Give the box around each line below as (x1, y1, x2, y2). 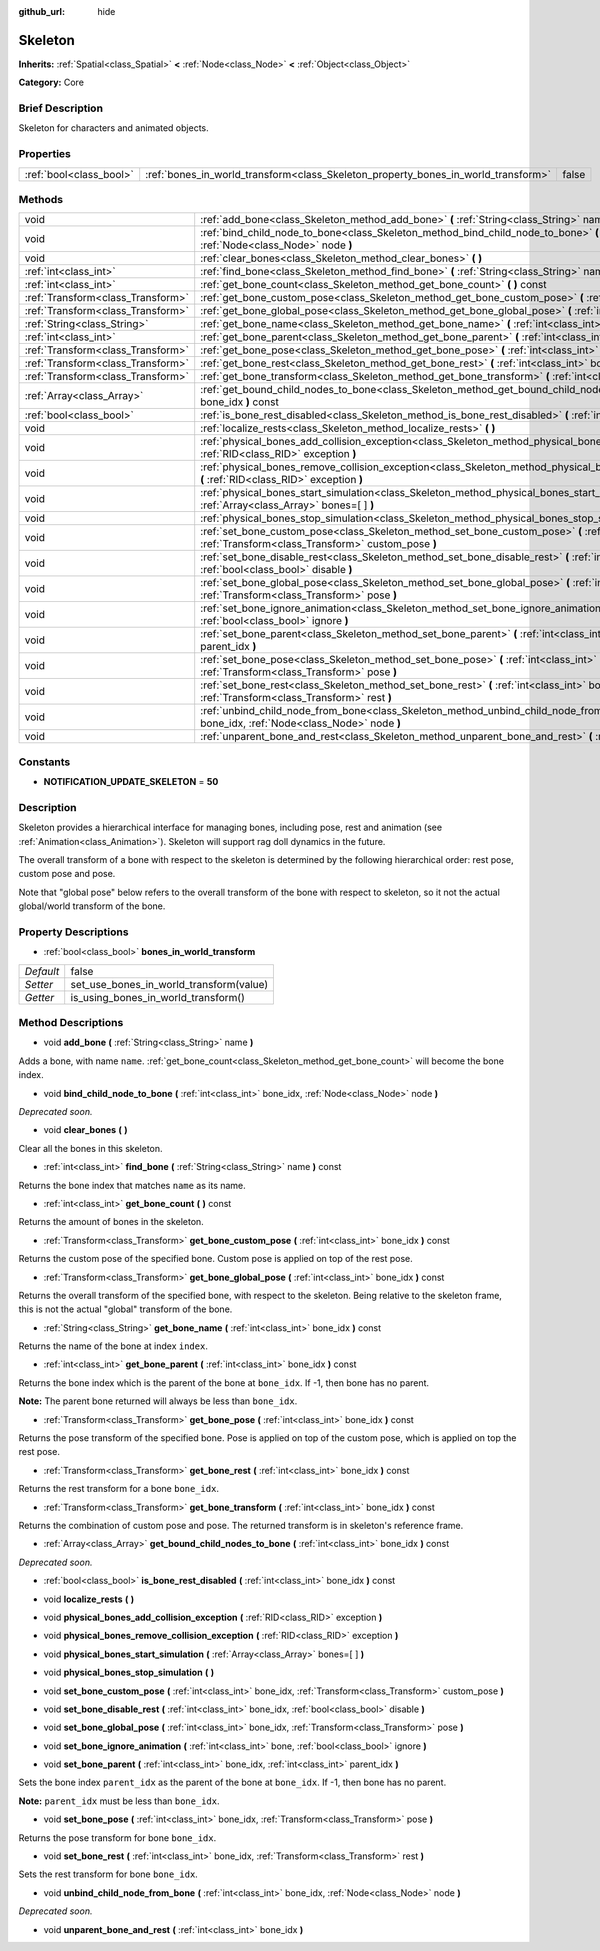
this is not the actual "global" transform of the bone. (18, 1303, 233, 1315)
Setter (24, 977, 54, 991)
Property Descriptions (18, 925, 129, 939)
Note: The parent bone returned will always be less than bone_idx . (18, 1395, 298, 1407)
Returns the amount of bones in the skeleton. (18, 1216, 204, 1228)
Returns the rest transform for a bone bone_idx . (18, 1483, 220, 1495)
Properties (18, 147, 72, 161)
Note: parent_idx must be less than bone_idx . (18, 1795, 220, 1807)
